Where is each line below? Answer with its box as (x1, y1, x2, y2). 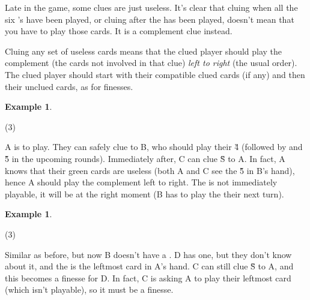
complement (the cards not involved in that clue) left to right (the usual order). (5, 56, 297, 69)
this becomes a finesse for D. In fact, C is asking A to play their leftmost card (5, 271, 291, 284)
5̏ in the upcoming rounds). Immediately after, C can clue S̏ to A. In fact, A (5, 152, 285, 164)
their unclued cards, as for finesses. (5, 80, 133, 92)
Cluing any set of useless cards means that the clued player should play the (5, 44, 282, 57)
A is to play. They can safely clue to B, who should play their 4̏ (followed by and (5, 140, 303, 153)
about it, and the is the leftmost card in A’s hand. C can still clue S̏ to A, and (5, 260, 294, 272)
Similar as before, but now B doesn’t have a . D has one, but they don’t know (5, 248, 292, 260)
